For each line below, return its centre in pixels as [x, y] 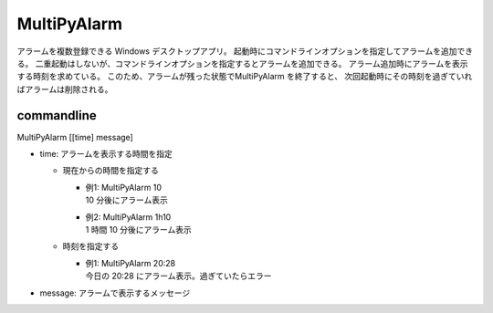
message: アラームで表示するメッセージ [115, 293]
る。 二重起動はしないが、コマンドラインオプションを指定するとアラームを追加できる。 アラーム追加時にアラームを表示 [243, 63]
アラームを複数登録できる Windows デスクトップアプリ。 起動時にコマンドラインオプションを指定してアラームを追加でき [245, 51]
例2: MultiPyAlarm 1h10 [128, 217]
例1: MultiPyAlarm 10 [124, 187]
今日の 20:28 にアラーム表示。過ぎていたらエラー [179, 276]
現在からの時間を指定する [110, 171]
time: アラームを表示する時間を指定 [106, 154]
